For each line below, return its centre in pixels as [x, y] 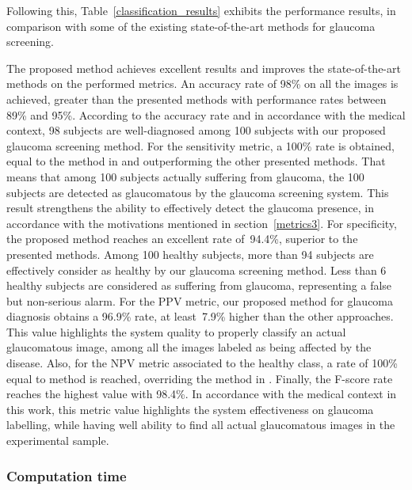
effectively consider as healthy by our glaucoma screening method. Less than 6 [196, 270]
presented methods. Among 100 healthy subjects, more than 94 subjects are [190, 254]
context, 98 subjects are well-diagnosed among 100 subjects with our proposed [196, 130]
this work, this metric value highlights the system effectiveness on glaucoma [190, 409]
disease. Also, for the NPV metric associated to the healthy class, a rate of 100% [202, 363]
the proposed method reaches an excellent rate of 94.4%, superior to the [182, 239]
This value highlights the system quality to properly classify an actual [176, 331]
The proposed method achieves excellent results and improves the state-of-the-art [204, 68]
